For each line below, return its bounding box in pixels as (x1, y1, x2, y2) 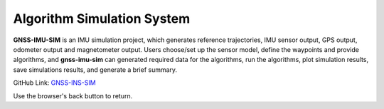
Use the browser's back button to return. (13, 91, 133, 100)
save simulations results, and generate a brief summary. (13, 65, 178, 74)
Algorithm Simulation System (13, 11, 191, 26)
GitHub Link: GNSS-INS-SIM (13, 78, 96, 87)
